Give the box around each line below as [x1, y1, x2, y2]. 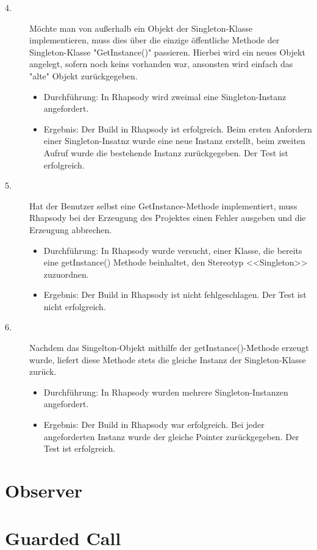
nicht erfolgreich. [43, 300, 106, 313]
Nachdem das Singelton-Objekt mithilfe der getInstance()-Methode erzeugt [29, 341, 309, 354]
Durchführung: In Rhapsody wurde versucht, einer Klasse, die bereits [43, 244, 302, 256]
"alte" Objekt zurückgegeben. [29, 69, 138, 82]
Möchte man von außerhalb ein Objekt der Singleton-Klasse [29, 21, 253, 34]
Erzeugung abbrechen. [29, 223, 112, 236]
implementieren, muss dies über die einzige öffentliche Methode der [29, 34, 280, 46]
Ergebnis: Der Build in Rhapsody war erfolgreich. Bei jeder [43, 418, 265, 431]
